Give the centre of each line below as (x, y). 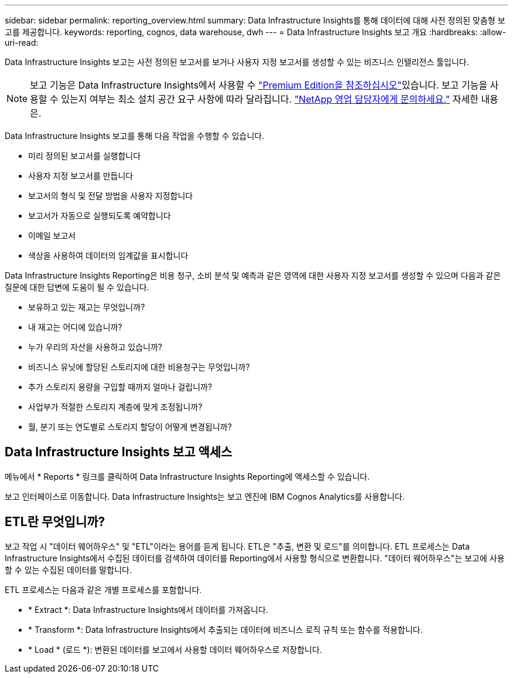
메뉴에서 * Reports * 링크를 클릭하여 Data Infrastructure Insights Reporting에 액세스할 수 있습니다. (187, 476)
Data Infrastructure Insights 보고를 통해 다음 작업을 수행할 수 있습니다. (135, 136)
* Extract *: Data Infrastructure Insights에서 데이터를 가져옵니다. (148, 609)
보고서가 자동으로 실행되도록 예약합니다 (100, 216)
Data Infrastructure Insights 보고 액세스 (119, 452)
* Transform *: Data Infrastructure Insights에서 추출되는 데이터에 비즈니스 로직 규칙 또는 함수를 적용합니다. (225, 629)
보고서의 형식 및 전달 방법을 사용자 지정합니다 (111, 196)
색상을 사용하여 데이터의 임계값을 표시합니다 (108, 255)
